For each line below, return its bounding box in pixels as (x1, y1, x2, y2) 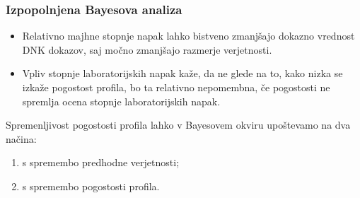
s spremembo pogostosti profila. (22, 178, 160, 193)
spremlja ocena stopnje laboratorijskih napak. (22, 93, 221, 108)
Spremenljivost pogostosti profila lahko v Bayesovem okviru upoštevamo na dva (6, 117, 351, 132)
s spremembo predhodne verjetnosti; (22, 155, 180, 170)
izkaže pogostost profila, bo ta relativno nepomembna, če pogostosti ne (22, 80, 330, 94)
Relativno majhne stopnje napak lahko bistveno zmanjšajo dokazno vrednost (22, 28, 355, 43)
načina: (6, 131, 37, 146)
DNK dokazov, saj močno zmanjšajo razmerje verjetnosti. (22, 42, 272, 57)
